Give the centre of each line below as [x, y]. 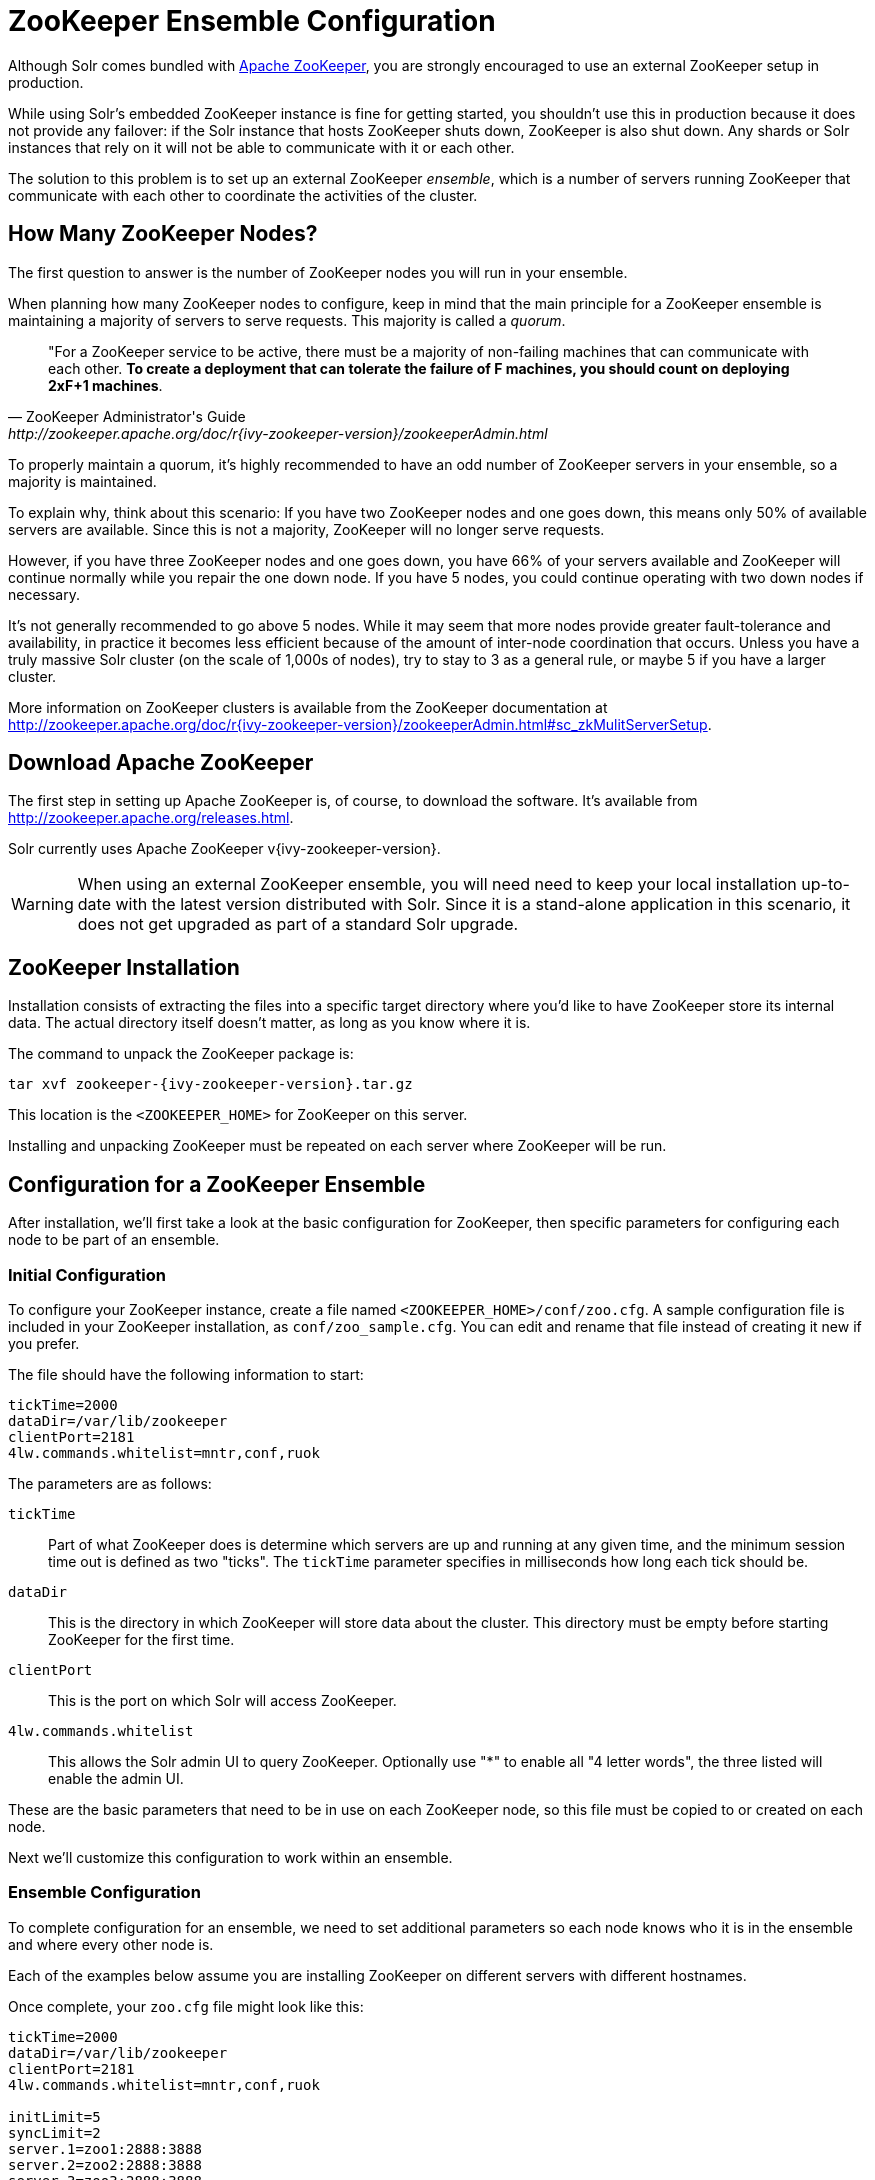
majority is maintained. [82, 481]
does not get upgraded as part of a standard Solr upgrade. [298, 924]
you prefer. [44, 1343]
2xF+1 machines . [105, 385]
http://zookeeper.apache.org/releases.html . [151, 818]
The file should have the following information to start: [186, 1374]
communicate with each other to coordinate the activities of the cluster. [243, 195]
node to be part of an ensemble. [114, 1240]
